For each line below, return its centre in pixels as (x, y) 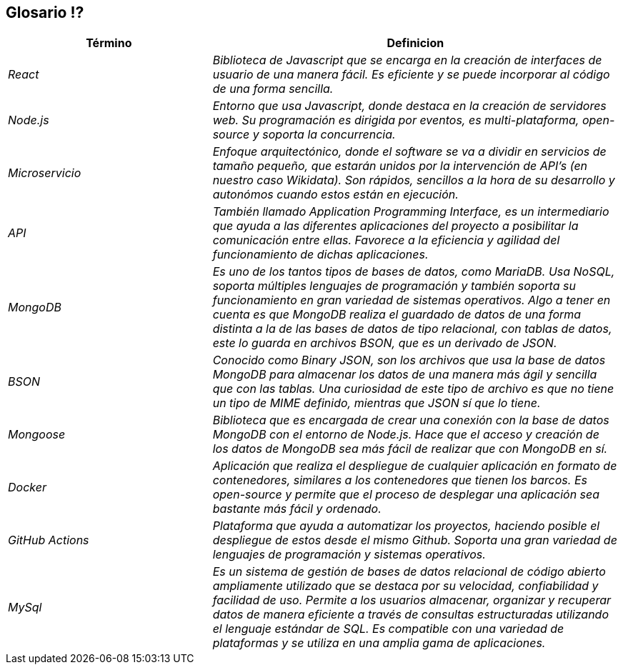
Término (109, 43)
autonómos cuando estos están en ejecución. (335, 195)
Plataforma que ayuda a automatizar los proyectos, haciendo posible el (406, 526)
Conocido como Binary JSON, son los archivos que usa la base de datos (409, 360)
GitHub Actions (49, 540)
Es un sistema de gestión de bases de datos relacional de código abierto (409, 572)
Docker (27, 487)
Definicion (415, 43)
